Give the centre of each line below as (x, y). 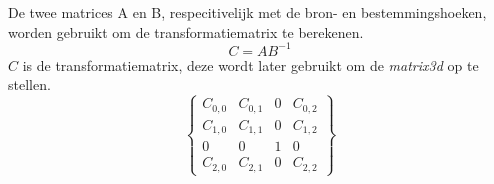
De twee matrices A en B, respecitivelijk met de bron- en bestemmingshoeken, (247, 12)
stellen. (29, 84)
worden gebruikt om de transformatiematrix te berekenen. (186, 31)
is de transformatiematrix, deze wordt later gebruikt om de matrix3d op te (250, 64)
